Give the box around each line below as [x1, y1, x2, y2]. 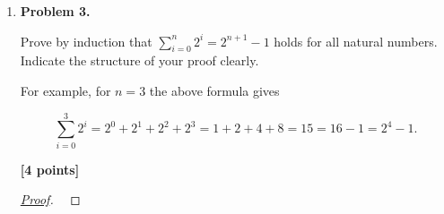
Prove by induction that [20, 31, 152, 50]
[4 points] [20, 159, 80, 178]
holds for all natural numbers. [274, 31, 438, 50]
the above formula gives [149, 81, 280, 99]
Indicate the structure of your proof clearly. [20, 51, 259, 70]
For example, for [20, 81, 111, 99]
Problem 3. [20, 2, 91, 20]
